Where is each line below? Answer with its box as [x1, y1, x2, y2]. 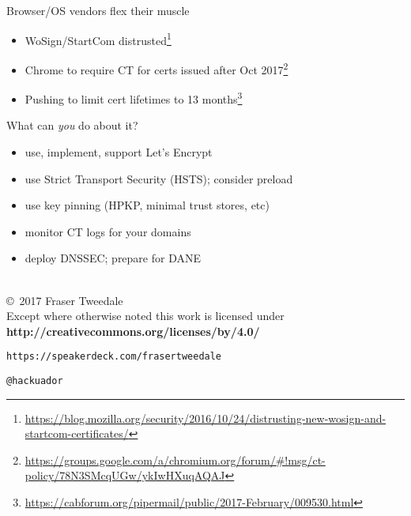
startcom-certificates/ [25, 425, 129, 442]
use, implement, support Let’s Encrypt [25, 143, 213, 160]
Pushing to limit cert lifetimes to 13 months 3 [25, 89, 243, 107]
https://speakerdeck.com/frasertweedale [6, 351, 222, 363]
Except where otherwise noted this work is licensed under [6, 307, 285, 324]
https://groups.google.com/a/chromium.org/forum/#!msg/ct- [25, 451, 326, 468]
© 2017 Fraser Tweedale [6, 292, 123, 308]
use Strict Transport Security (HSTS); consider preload [25, 170, 293, 186]
